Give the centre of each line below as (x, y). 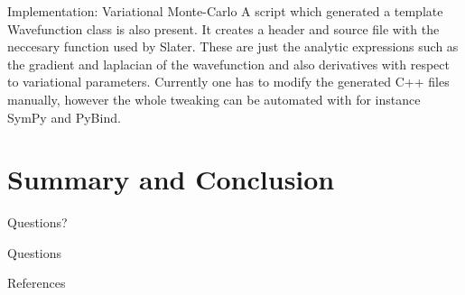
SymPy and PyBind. (64, 117)
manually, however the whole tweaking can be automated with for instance (214, 99)
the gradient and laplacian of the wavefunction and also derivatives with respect (228, 64)
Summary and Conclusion (171, 179)
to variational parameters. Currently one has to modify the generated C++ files (228, 82)
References (37, 283)
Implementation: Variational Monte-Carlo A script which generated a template (225, 11)
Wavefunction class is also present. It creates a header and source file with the (223, 28)
